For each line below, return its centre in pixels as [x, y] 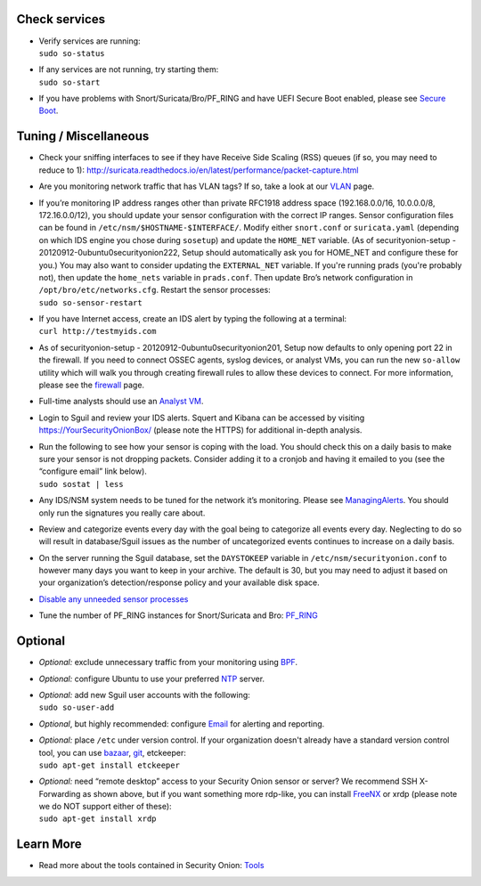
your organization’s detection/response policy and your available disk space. [179, 582]
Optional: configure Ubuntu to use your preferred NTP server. [152, 679]
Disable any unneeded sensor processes [114, 599]
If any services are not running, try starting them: [129, 69]
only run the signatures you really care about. [122, 513]
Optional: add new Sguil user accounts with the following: [145, 695]
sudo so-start [69, 82]
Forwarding [60, 793]
